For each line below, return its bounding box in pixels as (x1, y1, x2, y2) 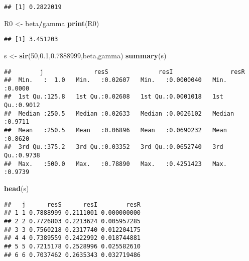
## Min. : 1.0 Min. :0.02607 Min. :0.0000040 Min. (4, 76, 227, 84)
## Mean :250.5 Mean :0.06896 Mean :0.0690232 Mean (4, 127, 227, 134)
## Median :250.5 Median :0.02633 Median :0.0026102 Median (4, 110, 234, 117)
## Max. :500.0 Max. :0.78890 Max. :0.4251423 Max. (4, 160, 227, 167)
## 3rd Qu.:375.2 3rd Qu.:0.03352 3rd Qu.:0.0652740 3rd (4, 143, 223, 151)
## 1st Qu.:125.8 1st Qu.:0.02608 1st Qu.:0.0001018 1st (4, 93, 223, 101)
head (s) (4, 183, 29, 194)
